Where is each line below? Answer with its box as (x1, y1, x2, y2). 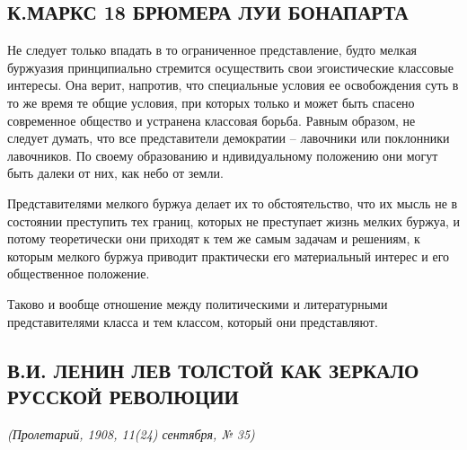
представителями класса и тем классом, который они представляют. (7, 312, 378, 331)
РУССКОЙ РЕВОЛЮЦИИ (7, 382, 239, 410)
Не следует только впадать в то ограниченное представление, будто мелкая (7, 40, 418, 59)
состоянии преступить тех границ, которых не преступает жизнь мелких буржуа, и (7, 211, 460, 230)
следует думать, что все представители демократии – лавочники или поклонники (7, 128, 450, 147)
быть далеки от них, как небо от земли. (7, 163, 224, 182)
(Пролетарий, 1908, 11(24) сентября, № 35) (7, 424, 255, 443)
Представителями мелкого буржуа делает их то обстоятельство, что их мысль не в (7, 193, 458, 212)
